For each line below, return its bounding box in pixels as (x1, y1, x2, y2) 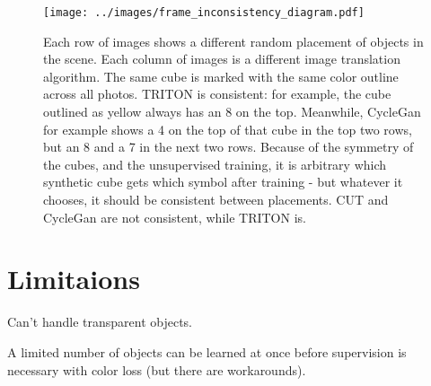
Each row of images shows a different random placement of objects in (43, 31, 424, 50)
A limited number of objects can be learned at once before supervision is (7, 342, 407, 361)
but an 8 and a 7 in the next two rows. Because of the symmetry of (43, 137, 414, 156)
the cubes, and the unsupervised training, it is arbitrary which (43, 154, 387, 173)
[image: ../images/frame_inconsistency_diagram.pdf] (43, 6, 365, 19)
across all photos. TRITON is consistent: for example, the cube (43, 84, 391, 103)
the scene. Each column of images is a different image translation (43, 49, 400, 68)
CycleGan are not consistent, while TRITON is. (43, 207, 306, 226)
